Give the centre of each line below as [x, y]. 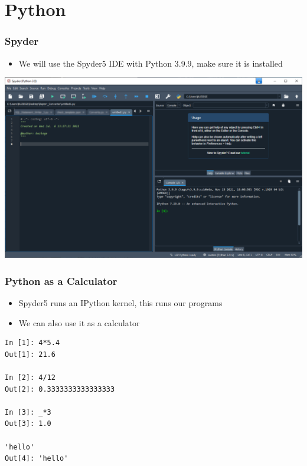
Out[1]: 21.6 [30, 354]
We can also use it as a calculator [79, 322]
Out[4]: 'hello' [37, 459]
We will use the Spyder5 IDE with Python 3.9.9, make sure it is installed [151, 63]
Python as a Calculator [61, 280]
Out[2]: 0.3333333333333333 [60, 389]
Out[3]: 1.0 [28, 424]
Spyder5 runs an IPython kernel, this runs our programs [120, 303]
